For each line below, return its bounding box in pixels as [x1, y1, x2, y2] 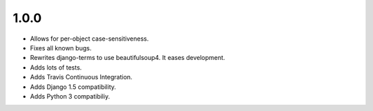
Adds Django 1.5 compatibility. [30, 83, 117, 91]
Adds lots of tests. [30, 63, 82, 72]
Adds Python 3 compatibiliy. [30, 92, 111, 100]
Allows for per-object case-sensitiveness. [30, 34, 149, 43]
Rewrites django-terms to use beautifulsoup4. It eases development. [30, 54, 226, 62]
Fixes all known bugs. [30, 43, 92, 52]
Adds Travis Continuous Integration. [30, 73, 133, 81]
